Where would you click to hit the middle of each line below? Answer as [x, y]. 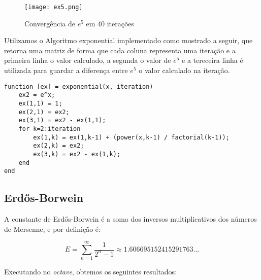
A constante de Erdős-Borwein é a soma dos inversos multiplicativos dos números [130, 219]
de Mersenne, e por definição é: [52, 229]
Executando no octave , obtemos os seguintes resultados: [91, 272]
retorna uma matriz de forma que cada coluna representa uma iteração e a [120, 50]
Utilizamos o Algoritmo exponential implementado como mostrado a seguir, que [128, 40]
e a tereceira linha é [213, 60]
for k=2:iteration [50, 129]
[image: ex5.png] [54, 7]
